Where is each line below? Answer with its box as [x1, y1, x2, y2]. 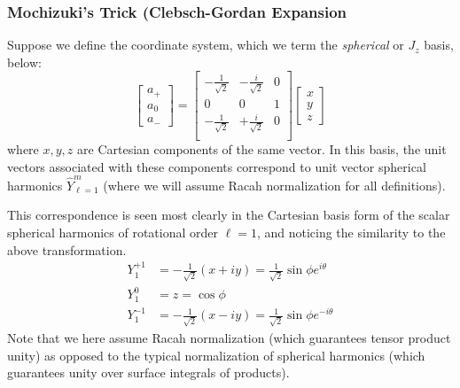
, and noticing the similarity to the [256, 223, 446, 242]
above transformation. [7, 240, 127, 259]
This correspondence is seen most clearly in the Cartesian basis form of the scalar [7, 206, 450, 224]
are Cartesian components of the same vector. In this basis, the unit [77, 139, 447, 158]
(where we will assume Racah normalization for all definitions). [103, 175, 446, 194]
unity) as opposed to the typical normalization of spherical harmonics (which [7, 345, 425, 364]
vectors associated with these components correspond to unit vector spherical [7, 157, 426, 175]
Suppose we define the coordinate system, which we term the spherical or [7, 35, 404, 54]
